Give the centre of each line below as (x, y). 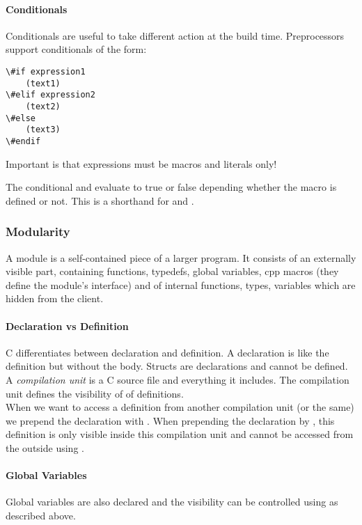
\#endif (23, 141)
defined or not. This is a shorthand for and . (100, 200)
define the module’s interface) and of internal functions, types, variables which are (181, 284)
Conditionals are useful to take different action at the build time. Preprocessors (175, 35)
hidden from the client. (55, 298)
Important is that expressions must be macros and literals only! (141, 163)
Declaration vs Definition (67, 326)
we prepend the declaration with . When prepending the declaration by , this (170, 420)
